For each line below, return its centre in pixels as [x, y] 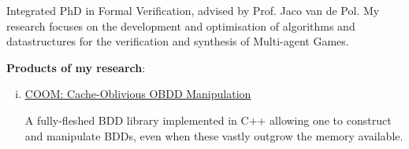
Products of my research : [76, 67]
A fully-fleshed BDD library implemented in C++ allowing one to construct [208, 120]
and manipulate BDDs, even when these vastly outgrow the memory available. [214, 135]
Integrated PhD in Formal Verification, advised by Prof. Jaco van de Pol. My [193, 10]
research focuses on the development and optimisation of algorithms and [181, 25]
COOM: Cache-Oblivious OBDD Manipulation [138, 94]
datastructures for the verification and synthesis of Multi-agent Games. [178, 41]
